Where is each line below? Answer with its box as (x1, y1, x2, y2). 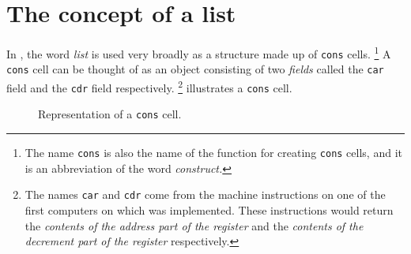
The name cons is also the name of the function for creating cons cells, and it (25, 144, 402, 161)
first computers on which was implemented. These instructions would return (25, 201, 394, 218)
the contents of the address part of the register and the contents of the (25, 217, 364, 233)
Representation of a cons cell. (38, 106, 182, 122)
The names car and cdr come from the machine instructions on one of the (25, 186, 386, 203)
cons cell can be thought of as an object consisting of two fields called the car (6, 61, 384, 77)
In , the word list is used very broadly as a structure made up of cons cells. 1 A (6, 43, 391, 62)
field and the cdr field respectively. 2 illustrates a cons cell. (6, 77, 292, 95)
